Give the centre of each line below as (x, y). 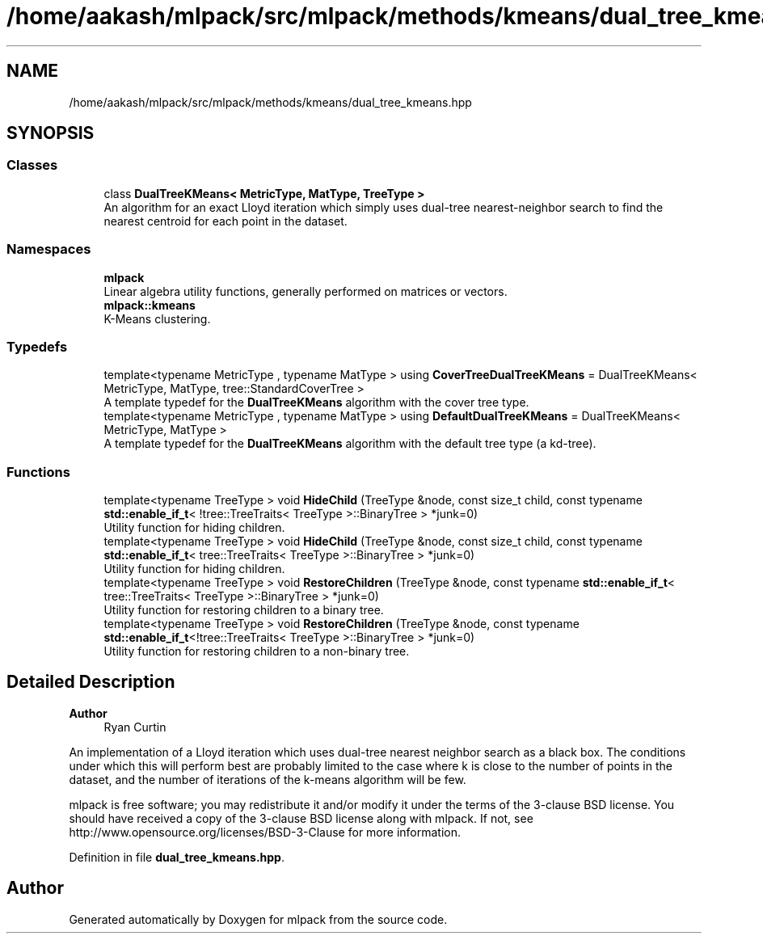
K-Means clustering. (157, 318)
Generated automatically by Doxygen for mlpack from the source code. (258, 919)
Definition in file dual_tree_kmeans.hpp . (177, 857)
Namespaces (49, 249)
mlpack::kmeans (150, 305)
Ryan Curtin (135, 727)
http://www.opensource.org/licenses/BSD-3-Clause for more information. (265, 832)
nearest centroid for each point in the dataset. (226, 221)
